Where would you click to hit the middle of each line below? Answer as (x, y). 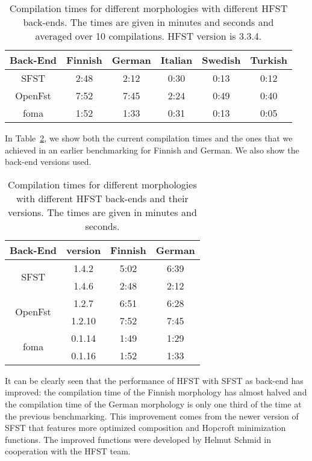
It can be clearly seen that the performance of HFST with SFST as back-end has (154, 380)
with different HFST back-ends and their (102, 198)
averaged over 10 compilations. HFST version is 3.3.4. (148, 36)
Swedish (221, 60)
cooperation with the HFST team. (68, 451)
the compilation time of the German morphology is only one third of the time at (153, 404)
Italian (176, 60)
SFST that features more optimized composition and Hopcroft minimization (145, 428)
